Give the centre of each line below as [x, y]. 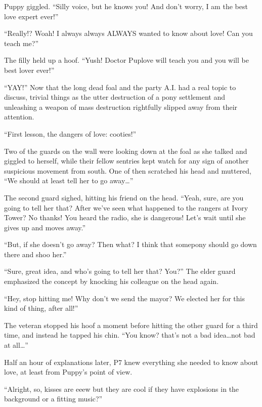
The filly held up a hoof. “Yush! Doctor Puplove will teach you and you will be [126, 60]
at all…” [16, 345]
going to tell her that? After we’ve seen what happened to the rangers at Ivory [126, 207]
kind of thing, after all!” [41, 308]
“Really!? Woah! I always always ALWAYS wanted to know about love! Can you [128, 33]
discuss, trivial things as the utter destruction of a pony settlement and [115, 97]
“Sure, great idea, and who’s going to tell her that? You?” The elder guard [120, 271]
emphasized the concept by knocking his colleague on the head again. [112, 281]
